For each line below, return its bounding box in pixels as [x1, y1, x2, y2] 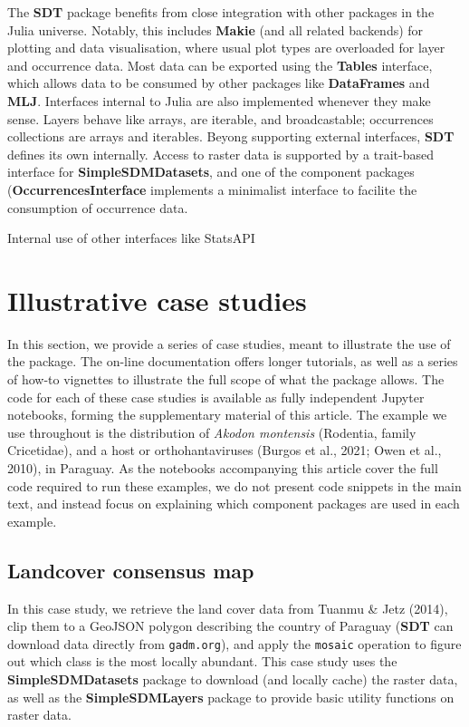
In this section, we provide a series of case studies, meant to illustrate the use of [7, 334, 451, 353]
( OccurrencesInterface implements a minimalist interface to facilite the [7, 179, 417, 199]
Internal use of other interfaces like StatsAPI [7, 228, 255, 247]
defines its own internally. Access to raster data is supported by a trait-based [7, 144, 434, 163]
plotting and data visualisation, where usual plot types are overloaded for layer [7, 38, 445, 57]
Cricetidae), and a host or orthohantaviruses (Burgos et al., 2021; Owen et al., [7, 441, 442, 460]
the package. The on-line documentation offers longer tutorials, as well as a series [7, 352, 458, 371]
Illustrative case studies [7, 281, 307, 318]
